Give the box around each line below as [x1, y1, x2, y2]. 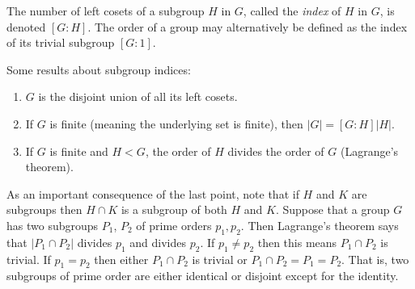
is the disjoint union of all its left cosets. [38, 88, 238, 105]
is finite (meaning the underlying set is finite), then [49, 115, 303, 132]
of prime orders [136, 216, 212, 233]
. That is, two [341, 250, 409, 267]
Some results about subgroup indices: [6, 61, 191, 77]
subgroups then [6, 201, 83, 218]
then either [94, 250, 149, 267]
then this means [257, 233, 337, 250]
